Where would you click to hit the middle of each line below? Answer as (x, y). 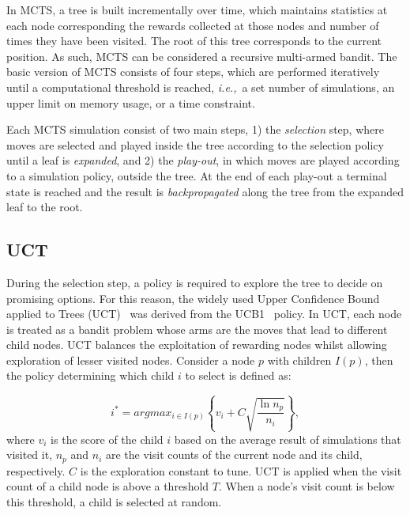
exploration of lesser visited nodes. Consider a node (131, 360)
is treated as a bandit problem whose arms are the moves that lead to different (197, 329)
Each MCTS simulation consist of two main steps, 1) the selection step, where (195, 129)
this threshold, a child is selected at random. (114, 501)
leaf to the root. (45, 207)
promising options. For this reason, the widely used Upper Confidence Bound (193, 298)
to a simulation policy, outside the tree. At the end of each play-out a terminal (197, 175)
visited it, (30, 454)
